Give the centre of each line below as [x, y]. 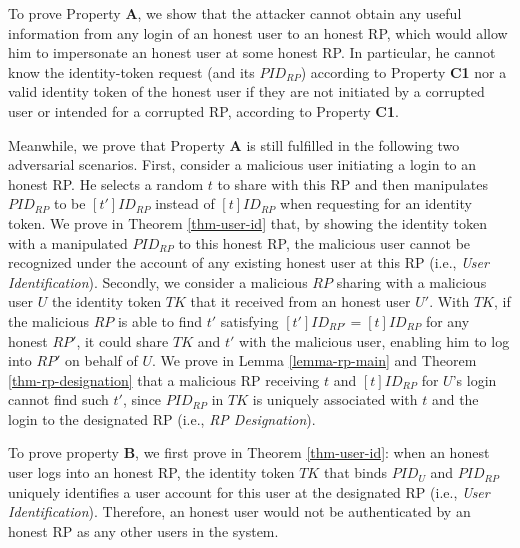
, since [142, 399]
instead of [185, 203]
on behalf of [101, 360]
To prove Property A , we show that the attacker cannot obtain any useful [235, 13]
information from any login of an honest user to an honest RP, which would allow [258, 32]
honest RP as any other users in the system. [143, 530]
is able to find [160, 320]
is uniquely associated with [335, 399]
